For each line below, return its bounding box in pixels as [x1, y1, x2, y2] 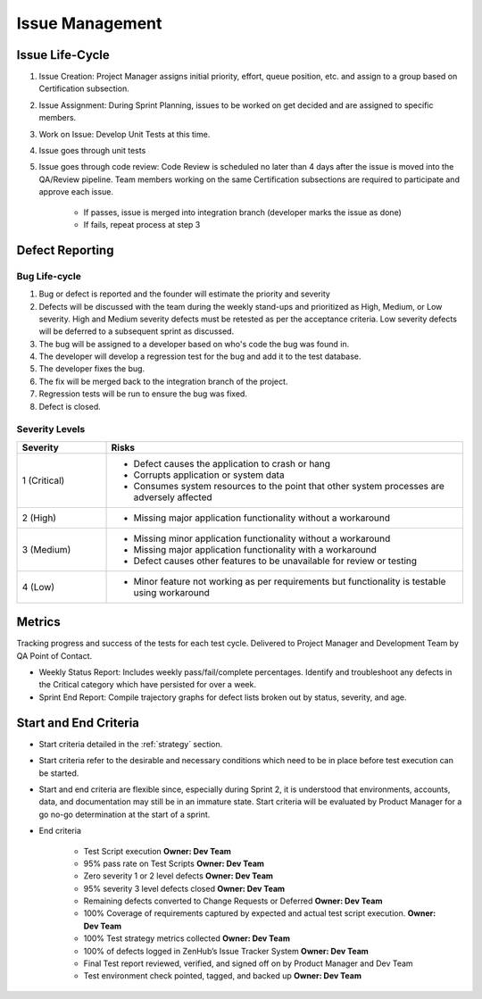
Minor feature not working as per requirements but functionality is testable [133, 575, 446, 587]
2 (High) [21, 512, 57, 524]
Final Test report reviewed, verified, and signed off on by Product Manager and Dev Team [83, 958, 414, 969]
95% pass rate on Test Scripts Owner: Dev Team [83, 858, 265, 869]
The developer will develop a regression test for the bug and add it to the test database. [38, 351, 361, 362]
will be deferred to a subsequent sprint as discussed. [38, 326, 235, 337]
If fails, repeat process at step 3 [83, 219, 201, 229]
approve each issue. [38, 187, 113, 197]
